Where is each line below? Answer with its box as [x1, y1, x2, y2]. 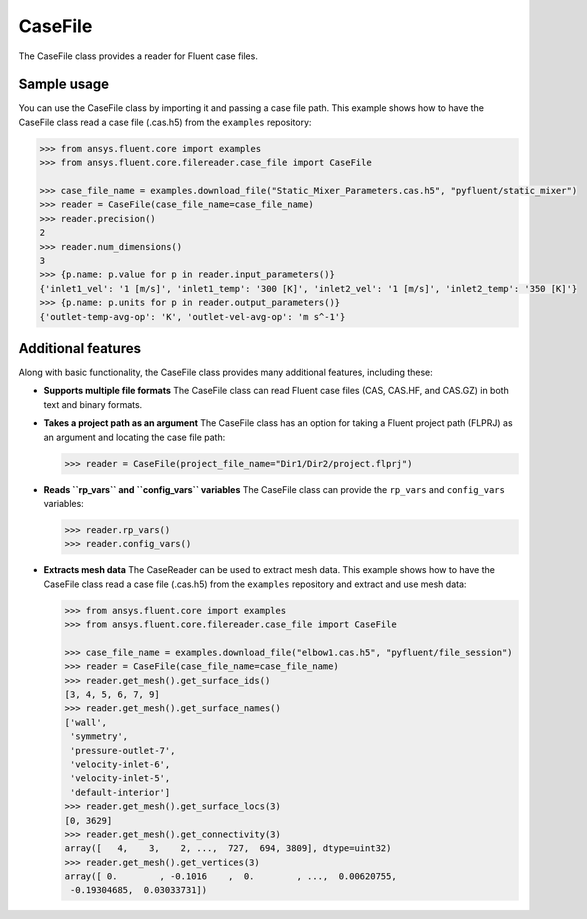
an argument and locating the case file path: [43, 431, 226, 443]
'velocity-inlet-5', [70, 773, 171, 784]
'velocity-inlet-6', [70, 758, 171, 770]
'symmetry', [70, 731, 129, 742]
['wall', [64, 716, 108, 728]
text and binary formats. [43, 398, 143, 410]
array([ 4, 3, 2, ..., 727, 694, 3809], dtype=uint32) [64, 843, 392, 854]
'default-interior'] [70, 786, 171, 798]
